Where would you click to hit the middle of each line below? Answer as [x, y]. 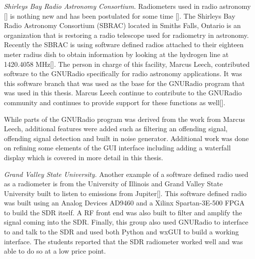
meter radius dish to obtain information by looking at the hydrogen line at [116, 54]
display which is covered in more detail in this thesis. [84, 157]
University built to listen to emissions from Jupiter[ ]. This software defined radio [125, 193]
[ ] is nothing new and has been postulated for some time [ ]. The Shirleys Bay [120, 15]
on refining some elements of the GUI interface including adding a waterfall [117, 148]
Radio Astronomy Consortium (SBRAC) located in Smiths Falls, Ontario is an [122, 25]
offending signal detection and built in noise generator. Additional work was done [127, 138]
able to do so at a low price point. [55, 251]
